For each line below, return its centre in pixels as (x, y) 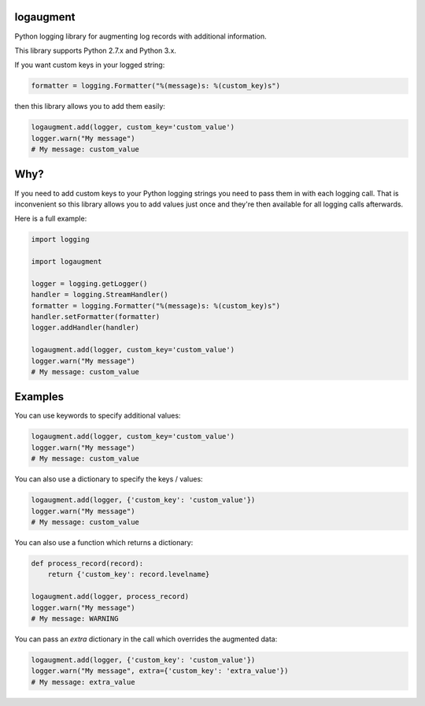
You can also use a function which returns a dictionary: (104, 542)
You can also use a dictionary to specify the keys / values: (109, 479)
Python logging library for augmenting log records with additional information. (140, 36)
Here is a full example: (51, 219)
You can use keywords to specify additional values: (98, 416)
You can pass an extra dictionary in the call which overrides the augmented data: (146, 639)
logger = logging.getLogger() (89, 283)
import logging (60, 240)
